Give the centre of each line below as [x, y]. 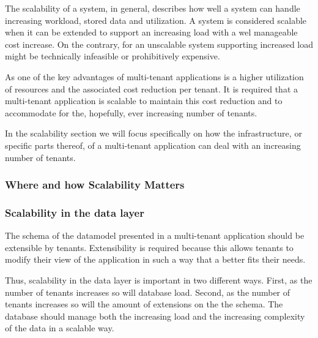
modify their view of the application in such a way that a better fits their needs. [155, 259]
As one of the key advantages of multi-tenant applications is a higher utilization [154, 76]
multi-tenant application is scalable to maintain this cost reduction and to [144, 101]
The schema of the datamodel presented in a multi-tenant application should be [155, 235]
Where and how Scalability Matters [95, 185]
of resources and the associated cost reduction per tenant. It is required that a [152, 88]
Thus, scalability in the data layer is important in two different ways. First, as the [159, 280]
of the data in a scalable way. [60, 328]
